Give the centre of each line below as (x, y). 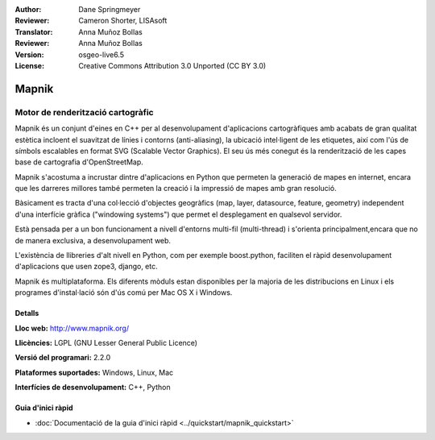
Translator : (34, 31)
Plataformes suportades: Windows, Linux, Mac (94, 372)
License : (29, 65)
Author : (28, 9)
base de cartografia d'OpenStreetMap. (79, 162)
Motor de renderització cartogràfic (84, 112)
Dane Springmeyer (110, 9)
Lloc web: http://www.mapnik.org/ (72, 328)
